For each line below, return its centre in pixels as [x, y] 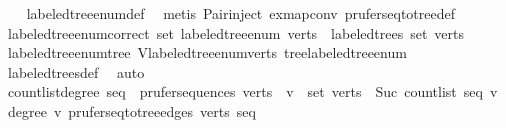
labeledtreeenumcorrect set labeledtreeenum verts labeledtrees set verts [236, 32]
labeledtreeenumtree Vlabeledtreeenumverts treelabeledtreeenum [207, 52]
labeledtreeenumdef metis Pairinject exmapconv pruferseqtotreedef [241, 13]
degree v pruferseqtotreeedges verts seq [131, 110]
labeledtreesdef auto [76, 71]
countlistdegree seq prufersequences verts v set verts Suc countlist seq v [252, 91]
